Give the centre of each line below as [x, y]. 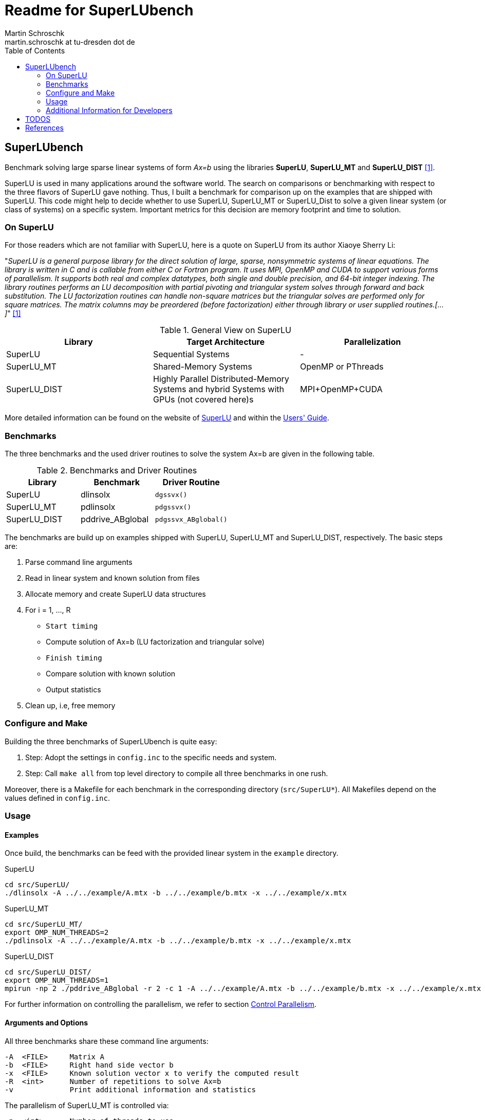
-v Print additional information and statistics [130, 1089]
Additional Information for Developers [109, 110]
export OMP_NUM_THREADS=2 [57, 933]
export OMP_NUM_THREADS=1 [57, 980]
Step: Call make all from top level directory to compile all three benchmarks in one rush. [177, 773]
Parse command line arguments [79, 562]
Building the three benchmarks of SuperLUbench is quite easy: [111, 741]
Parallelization [372, 342]
